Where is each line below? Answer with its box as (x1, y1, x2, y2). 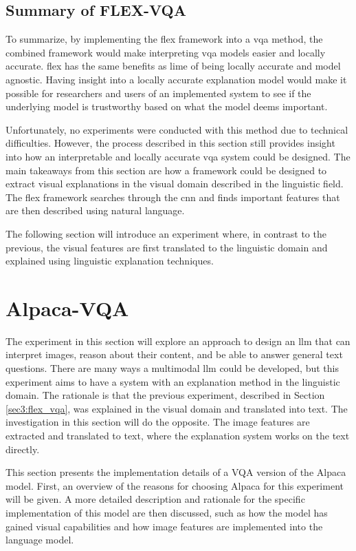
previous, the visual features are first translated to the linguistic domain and (5, 240, 328, 254)
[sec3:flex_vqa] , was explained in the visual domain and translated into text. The (5, 401, 348, 415)
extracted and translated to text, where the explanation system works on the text (5, 428, 350, 442)
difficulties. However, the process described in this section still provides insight (5, 136, 335, 150)
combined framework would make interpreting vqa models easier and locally (5, 45, 326, 59)
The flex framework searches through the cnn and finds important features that (5, 189, 340, 204)
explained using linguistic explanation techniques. (5, 253, 214, 268)
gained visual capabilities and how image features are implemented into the (5, 519, 323, 533)
